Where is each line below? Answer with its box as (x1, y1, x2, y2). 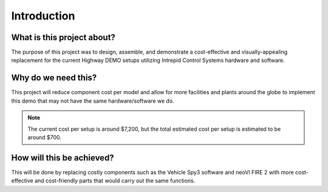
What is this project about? (11, 32, 115, 43)
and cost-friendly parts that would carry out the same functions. (34, 177, 196, 185)
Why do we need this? (11, 73, 97, 83)
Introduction (11, 9, 75, 22)
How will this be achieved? (11, 153, 115, 163)
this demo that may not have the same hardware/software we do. (11, 97, 174, 105)
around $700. (27, 134, 62, 141)
